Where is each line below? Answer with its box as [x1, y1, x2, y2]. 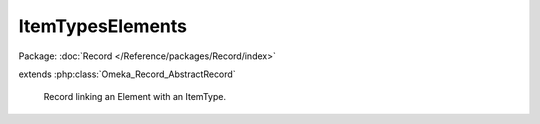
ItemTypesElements [18, 15, 187, 37]
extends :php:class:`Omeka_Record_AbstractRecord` [18, 68, 236, 80]
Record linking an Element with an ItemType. [43, 91, 227, 103]
